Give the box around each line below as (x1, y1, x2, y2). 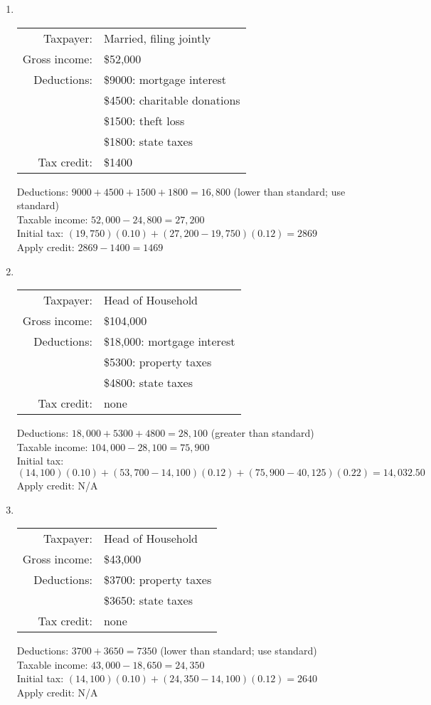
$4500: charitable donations (103, 91, 240, 108)
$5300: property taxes (103, 354, 212, 371)
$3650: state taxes (103, 592, 193, 609)
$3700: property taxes (103, 571, 212, 588)
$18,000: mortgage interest (103, 333, 235, 350)
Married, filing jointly (103, 29, 211, 46)
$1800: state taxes (103, 132, 193, 149)
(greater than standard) (211, 425, 314, 440)
